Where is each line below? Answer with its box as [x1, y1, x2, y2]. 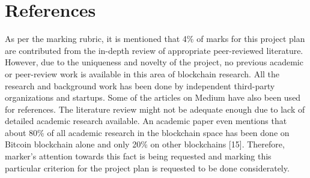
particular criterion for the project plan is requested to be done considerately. [5, 161, 290, 174]
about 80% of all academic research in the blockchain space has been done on [5, 126, 290, 138]
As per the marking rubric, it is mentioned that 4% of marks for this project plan [5, 32, 305, 45]
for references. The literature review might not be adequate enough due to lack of [5, 102, 305, 115]
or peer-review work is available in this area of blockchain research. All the [5, 67, 280, 80]
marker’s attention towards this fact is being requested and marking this [5, 150, 272, 162]
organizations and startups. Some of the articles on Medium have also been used [5, 91, 301, 104]
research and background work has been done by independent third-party [5, 79, 275, 92]
